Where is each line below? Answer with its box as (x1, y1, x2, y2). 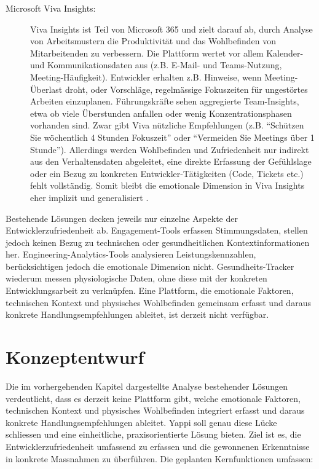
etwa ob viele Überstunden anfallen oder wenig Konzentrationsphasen (30, 106, 292, 119)
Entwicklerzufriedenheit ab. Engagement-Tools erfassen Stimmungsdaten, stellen (6, 224, 308, 237)
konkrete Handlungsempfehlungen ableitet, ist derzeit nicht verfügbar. (6, 308, 269, 321)
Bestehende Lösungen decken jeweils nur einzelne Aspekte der (6, 211, 238, 224)
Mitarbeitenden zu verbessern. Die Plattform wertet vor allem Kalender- (30, 46, 304, 59)
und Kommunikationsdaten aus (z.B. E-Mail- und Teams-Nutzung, (30, 58, 282, 71)
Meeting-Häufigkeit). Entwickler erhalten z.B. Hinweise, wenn (30, 70, 262, 83)
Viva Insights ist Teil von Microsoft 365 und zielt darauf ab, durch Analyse (30, 22, 313, 35)
